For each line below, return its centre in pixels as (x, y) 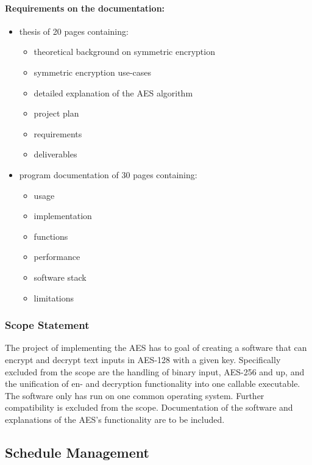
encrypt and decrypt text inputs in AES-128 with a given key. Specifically (143, 359)
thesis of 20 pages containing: (74, 31)
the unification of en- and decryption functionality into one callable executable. (153, 384)
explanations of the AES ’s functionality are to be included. (115, 419)
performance (57, 257)
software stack (60, 277)
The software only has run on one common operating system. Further (135, 395)
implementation (63, 216)
